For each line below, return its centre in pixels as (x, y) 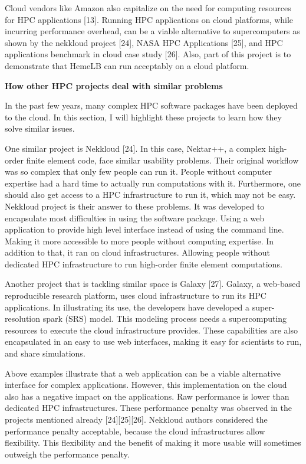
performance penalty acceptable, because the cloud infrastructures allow (135, 431)
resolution (23, 318)
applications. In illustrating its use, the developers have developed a (127, 307)
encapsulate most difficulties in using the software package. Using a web (135, 218)
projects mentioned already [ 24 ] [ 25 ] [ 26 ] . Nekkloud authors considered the (136, 419)
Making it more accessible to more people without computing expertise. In (139, 241)
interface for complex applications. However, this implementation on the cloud (146, 385)
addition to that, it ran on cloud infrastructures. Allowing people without (137, 252)
